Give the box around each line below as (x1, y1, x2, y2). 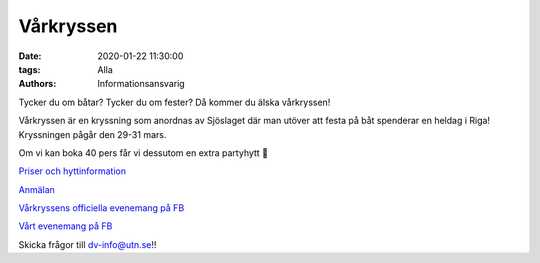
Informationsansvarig (97, 78, 185, 90)
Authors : (18, 78, 57, 90)
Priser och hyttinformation (18, 165, 127, 177)
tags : (18, 63, 41, 75)
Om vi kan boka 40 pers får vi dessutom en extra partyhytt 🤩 (18, 146, 269, 159)
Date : (18, 50, 42, 62)
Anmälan (18, 183, 55, 195)
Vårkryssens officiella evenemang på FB (18, 202, 185, 214)
